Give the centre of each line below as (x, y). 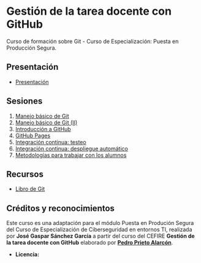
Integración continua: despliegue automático (72, 148)
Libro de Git (30, 189)
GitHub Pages (33, 135)
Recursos (25, 174)
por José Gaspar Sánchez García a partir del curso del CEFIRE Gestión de (100, 236)
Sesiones (25, 101)
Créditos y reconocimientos (61, 208)
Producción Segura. (32, 48)
